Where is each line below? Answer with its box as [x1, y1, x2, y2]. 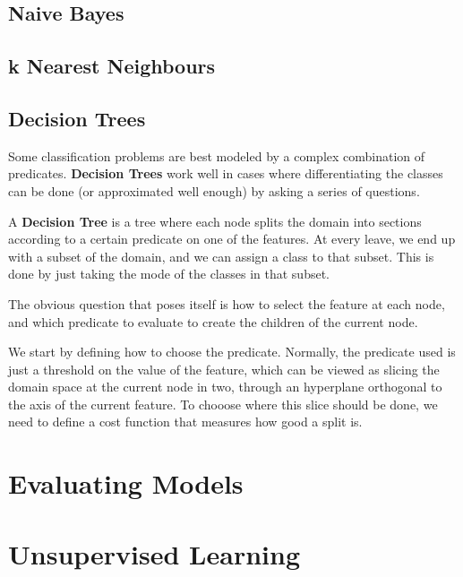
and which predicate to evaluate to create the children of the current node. [8, 312, 418, 331]
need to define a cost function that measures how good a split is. [8, 412, 363, 431]
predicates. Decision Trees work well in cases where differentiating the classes [8, 164, 443, 183]
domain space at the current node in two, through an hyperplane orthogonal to [8, 377, 442, 396]
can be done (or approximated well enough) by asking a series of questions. [8, 181, 420, 200]
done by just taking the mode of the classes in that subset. [8, 264, 330, 283]
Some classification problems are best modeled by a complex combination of [8, 146, 425, 165]
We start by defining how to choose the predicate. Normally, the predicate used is [8, 342, 456, 361]
